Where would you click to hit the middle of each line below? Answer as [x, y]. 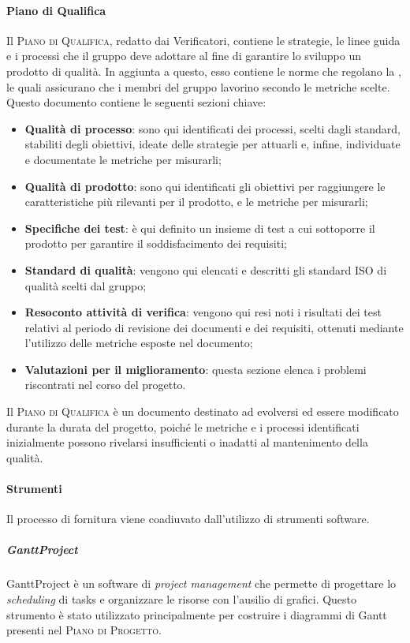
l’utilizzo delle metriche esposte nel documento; [139, 343]
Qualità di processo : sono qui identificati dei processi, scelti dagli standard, [212, 128]
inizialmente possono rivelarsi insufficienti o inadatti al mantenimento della [187, 442]
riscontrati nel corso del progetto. [105, 385]
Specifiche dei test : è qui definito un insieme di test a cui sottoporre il [200, 228]
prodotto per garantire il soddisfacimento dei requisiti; [156, 243]
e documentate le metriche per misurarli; [123, 159]
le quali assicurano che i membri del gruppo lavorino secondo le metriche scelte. [198, 86]
